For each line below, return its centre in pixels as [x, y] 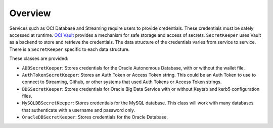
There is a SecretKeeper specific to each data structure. [70, 49]
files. [27, 96]
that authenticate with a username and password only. [78, 110]
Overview [30, 13]
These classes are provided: [39, 58]
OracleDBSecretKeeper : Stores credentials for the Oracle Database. [95, 117]
